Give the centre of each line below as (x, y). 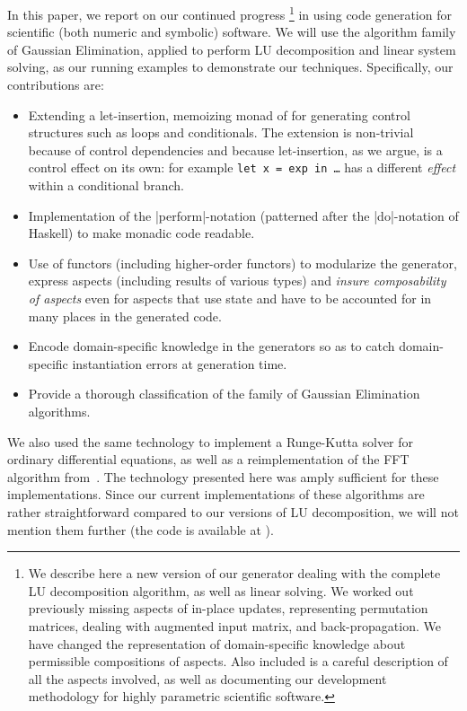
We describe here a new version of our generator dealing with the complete (234, 573)
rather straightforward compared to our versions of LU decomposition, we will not (233, 511)
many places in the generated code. (125, 316)
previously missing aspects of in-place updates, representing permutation (228, 608)
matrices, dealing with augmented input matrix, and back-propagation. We (234, 625)
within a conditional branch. (106, 185)
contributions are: (56, 85)
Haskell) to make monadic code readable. (141, 233)
